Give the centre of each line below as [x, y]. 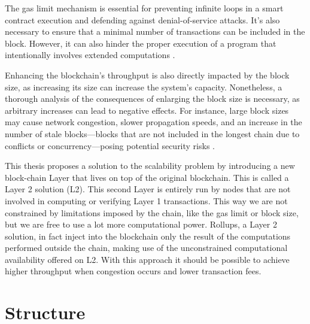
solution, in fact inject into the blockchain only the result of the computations [148, 236]
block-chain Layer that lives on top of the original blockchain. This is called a [147, 177]
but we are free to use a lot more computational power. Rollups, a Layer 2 [141, 224]
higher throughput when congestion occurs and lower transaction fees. [133, 271]
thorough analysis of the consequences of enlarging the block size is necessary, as [152, 99]
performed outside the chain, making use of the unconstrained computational [146, 248]
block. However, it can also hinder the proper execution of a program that [141, 43]
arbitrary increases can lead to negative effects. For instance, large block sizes [147, 110]
